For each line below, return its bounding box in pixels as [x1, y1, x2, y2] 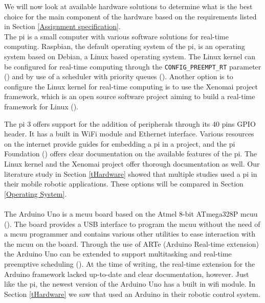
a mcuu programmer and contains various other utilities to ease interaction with [4, 228, 255, 239]
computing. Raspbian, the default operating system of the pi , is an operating [4, 41, 245, 52]
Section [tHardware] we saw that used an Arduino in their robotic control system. [4, 288, 260, 299]
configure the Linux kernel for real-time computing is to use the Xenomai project [4, 81, 258, 91]
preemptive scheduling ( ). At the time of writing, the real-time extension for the [4, 258, 255, 269]
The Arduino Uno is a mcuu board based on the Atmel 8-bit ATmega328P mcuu [4, 208, 258, 219]
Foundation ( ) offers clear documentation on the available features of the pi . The [4, 148, 257, 159]
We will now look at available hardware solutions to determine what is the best [4, 1, 253, 11]
